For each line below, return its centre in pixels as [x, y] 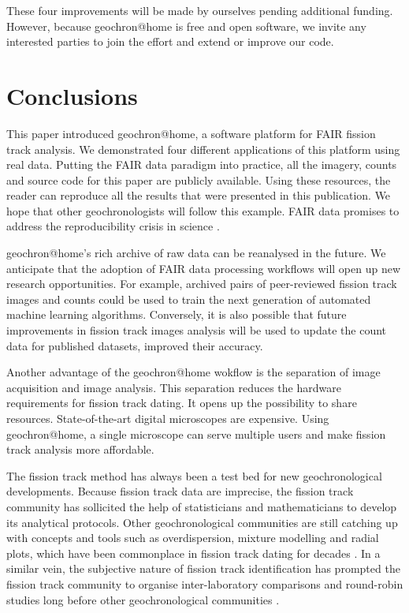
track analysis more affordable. [80, 449]
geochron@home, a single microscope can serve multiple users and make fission [196, 434]
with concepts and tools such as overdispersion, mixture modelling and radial [193, 538]
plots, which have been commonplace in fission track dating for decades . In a [193, 553]
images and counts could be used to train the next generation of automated [189, 299]
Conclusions [72, 95]
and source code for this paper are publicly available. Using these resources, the [199, 179]
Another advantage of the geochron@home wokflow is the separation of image [193, 372]
